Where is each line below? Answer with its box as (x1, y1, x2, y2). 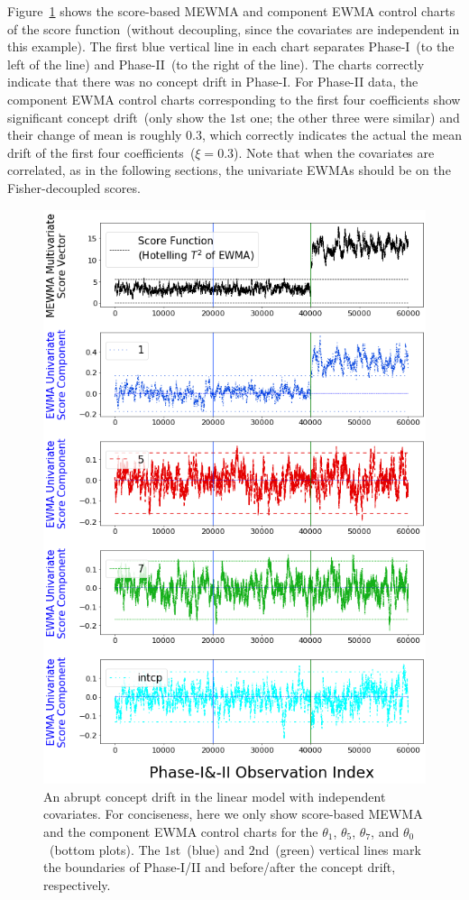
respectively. (43, 875, 111, 894)
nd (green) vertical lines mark (254, 840, 421, 859)
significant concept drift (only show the (7, 107, 226, 126)
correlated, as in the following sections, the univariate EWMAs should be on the (7, 161, 451, 179)
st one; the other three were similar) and (235, 107, 460, 126)
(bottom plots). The (49, 840, 161, 859)
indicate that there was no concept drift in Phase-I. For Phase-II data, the (7, 72, 418, 91)
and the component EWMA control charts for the (43, 822, 318, 841)
